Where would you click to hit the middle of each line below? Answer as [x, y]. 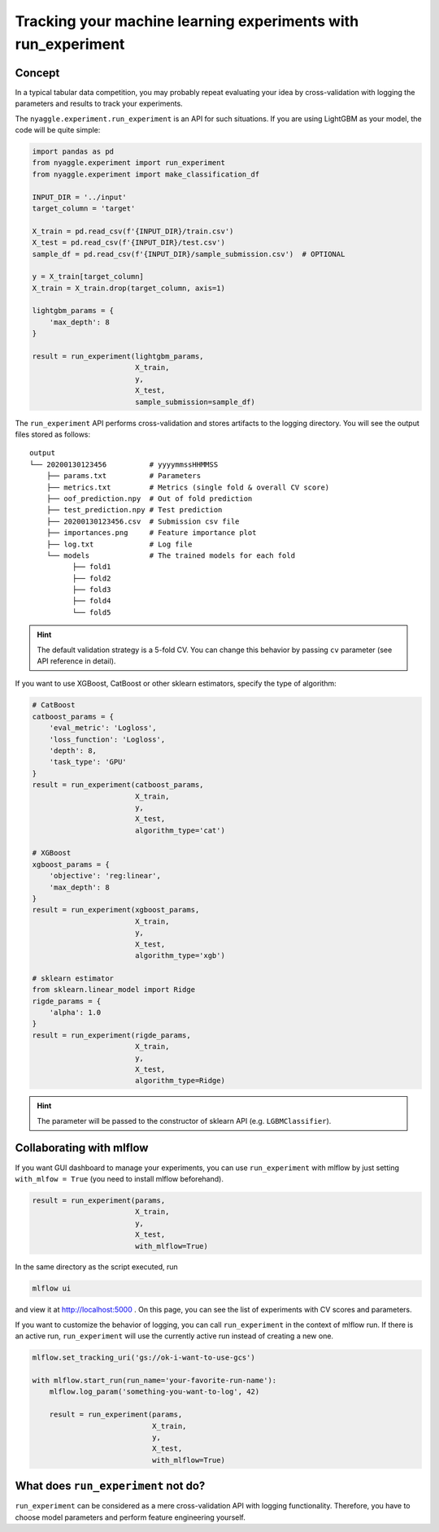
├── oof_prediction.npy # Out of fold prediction [149, 498]
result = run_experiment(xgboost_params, [116, 910]
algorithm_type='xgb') [180, 955]
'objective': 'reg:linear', [105, 876]
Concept [37, 73]
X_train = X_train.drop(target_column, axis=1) [128, 288]
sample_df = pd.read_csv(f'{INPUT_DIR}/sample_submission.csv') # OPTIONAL [189, 254]
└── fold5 [91, 612]
